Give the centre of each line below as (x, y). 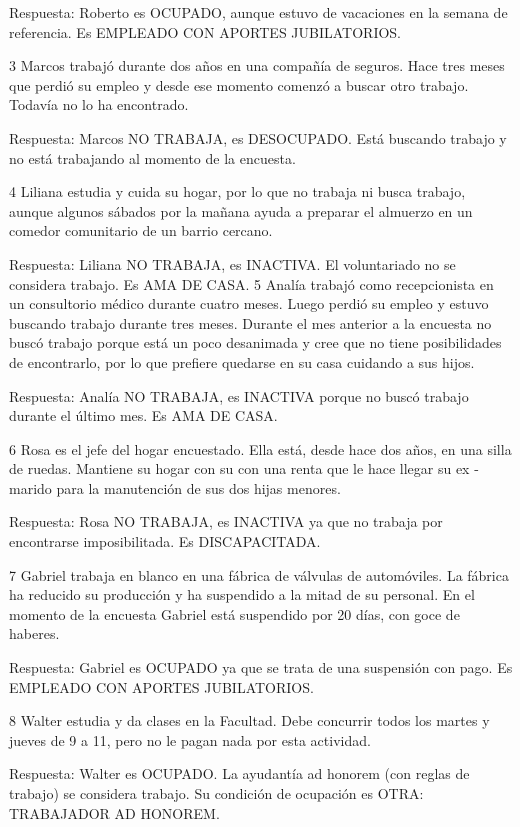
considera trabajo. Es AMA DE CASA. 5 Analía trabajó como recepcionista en (251, 283)
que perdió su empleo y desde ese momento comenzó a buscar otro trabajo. (239, 84)
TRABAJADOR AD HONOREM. (114, 812)
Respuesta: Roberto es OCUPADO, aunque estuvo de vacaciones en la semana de (258, 12)
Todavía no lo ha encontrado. (99, 104)
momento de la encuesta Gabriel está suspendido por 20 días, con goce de (234, 613)
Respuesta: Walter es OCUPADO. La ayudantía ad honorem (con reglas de (239, 773)
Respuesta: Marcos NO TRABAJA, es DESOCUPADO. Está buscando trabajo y (258, 137)
